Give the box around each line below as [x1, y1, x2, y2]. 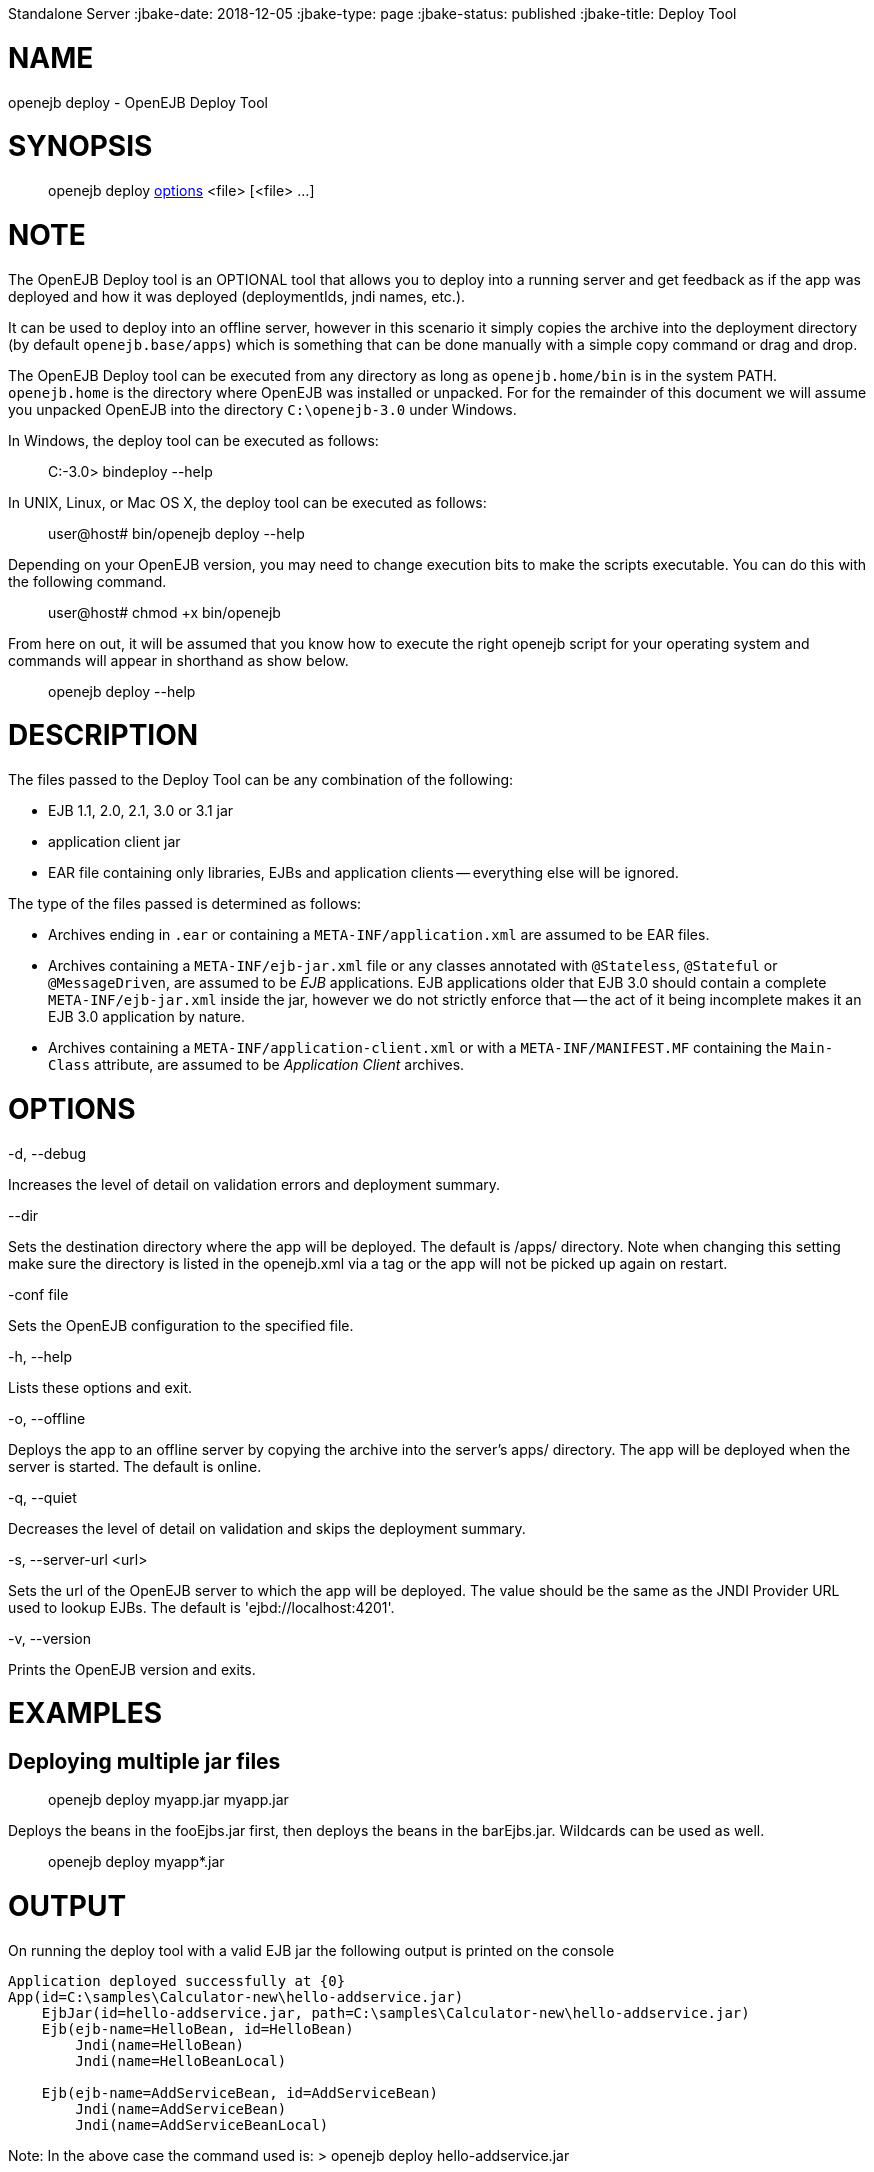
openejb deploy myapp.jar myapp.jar [48, 1791, 289, 1809]
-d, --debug [8, 1144, 87, 1162]
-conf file [8, 1285, 69, 1303]
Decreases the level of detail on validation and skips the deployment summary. [8, 1519, 526, 1537]
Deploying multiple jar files [8, 1749, 281, 1774]
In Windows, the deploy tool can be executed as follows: [8, 431, 379, 449]
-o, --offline [8, 1409, 86, 1427]
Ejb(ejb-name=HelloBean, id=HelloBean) [41, 2020, 354, 2037]
